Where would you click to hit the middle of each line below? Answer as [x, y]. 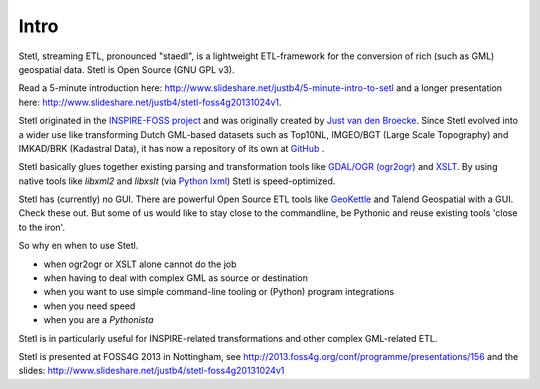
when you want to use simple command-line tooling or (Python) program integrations [219, 292]
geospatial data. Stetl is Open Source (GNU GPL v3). [126, 69]
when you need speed [89, 306]
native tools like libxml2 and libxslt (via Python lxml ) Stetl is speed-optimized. [177, 181]
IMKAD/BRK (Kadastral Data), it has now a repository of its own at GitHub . [171, 148]
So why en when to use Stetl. [78, 246]
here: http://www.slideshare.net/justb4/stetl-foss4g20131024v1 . [150, 102]
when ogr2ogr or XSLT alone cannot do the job [140, 264]
